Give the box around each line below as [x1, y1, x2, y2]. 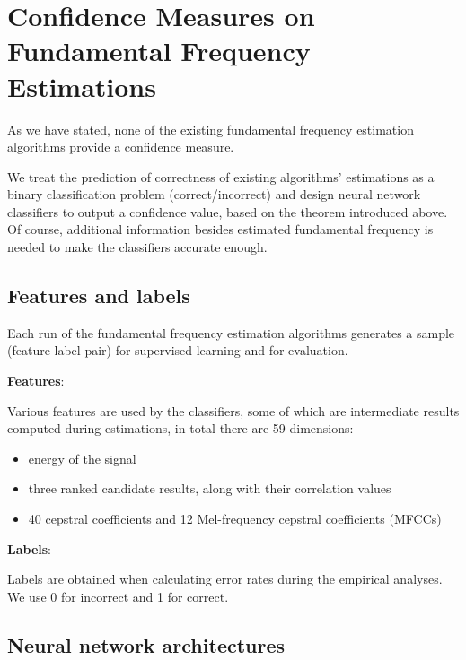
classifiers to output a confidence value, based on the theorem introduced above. [7, 202, 448, 221]
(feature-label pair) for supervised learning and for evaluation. [7, 341, 348, 360]
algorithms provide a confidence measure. [7, 137, 234, 156]
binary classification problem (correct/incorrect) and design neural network [7, 185, 421, 204]
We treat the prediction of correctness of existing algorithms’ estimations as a [7, 167, 435, 186]
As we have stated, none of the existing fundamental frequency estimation [7, 119, 414, 138]
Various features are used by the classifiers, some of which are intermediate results [7, 401, 460, 420]
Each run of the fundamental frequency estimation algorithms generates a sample [7, 323, 455, 342]
